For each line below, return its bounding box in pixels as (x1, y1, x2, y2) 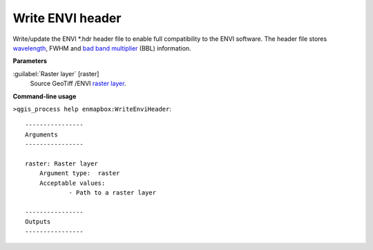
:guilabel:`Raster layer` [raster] (12, 69, 99, 78)
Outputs (25, 218, 51, 226)
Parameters (12, 57, 48, 65)
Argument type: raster (39, 170, 120, 177)
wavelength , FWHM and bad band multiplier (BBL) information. (12, 44, 191, 52)
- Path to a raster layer (68, 189, 157, 197)
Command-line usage (12, 92, 77, 100)
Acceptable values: (39, 179, 106, 187)
